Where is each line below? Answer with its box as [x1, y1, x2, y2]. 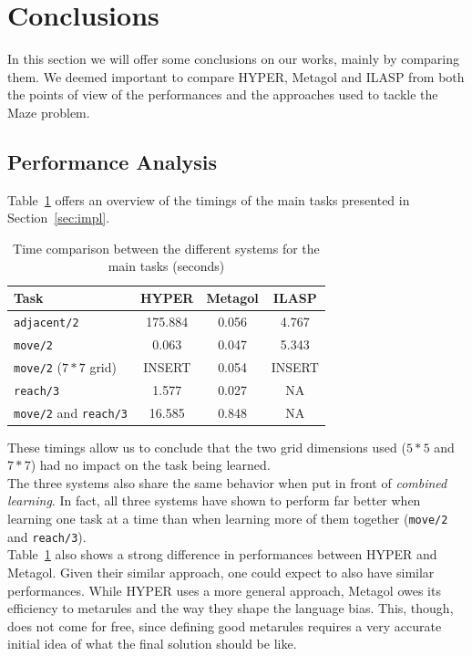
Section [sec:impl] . [7, 208, 110, 227]
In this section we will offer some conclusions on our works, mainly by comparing [7, 49, 460, 68]
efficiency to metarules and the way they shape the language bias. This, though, [7, 599, 454, 618]
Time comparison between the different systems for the [13, 238, 320, 257]
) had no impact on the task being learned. [30, 455, 271, 474]
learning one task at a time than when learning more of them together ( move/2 [7, 509, 448, 528]
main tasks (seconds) [108, 256, 225, 276]
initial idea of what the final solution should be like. [7, 634, 297, 653]
